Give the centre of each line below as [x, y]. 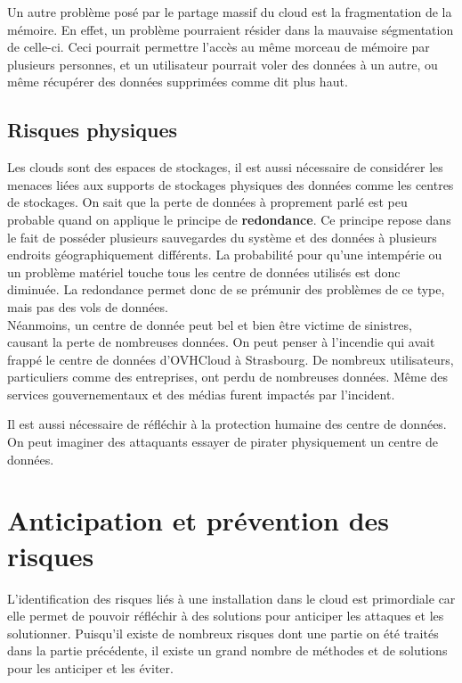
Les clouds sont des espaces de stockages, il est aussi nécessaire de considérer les [225, 167]
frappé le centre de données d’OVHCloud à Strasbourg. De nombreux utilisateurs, [231, 359]
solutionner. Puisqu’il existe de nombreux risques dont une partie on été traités [223, 633]
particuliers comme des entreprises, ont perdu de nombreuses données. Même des [228, 377]
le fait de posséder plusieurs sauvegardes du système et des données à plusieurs [222, 237]
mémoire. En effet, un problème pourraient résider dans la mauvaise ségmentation [231, 29]
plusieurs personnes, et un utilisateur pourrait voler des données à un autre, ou [223, 64]
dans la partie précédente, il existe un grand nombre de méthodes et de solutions [227, 650]
